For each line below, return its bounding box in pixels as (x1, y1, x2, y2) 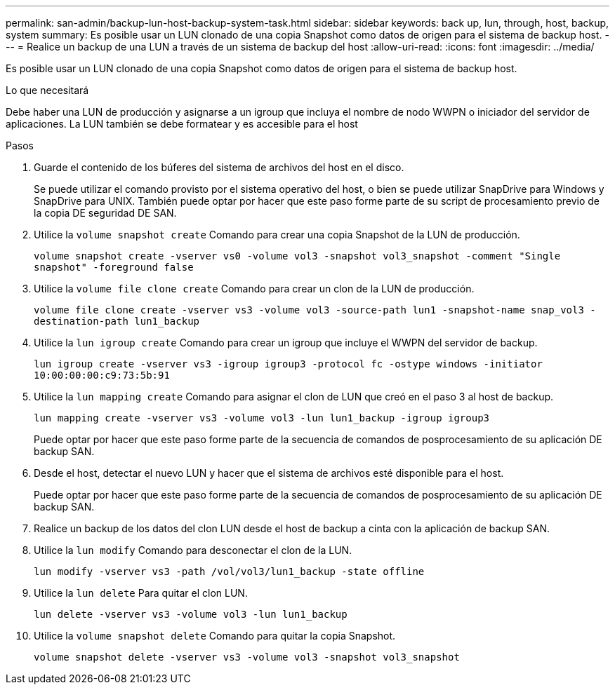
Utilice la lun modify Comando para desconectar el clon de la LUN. (34, 544, 352, 556)
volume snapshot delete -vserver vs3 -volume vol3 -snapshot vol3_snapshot (34, 651, 460, 663)
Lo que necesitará (6, 84, 89, 96)
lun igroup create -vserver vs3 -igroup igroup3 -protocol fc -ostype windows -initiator (34, 358, 543, 370)
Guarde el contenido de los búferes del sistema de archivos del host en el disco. (34, 161, 404, 173)
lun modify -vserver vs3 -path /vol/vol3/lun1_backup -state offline (34, 566, 425, 577)
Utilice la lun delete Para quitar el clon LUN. (34, 587, 248, 599)
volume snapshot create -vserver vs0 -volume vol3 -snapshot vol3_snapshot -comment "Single (34, 250, 561, 262)
